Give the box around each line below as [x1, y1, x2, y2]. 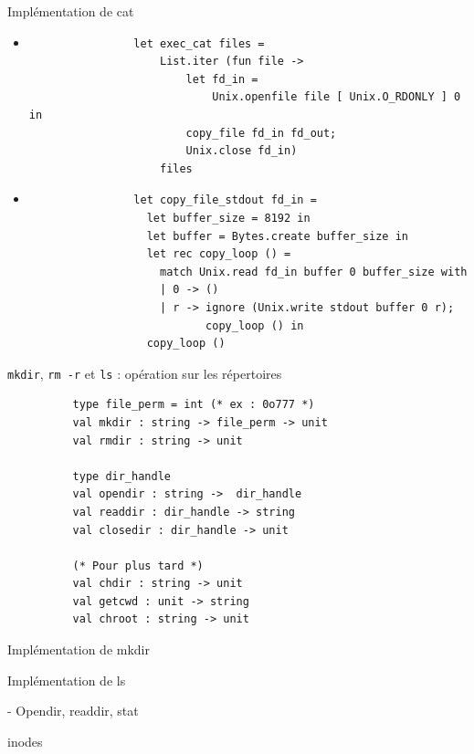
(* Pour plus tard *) [72, 559, 204, 572]
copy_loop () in [205, 319, 304, 332]
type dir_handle [72, 469, 171, 483]
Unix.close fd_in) [185, 144, 298, 158]
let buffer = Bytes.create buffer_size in [146, 229, 409, 243]
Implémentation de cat [7, 2, 134, 20]
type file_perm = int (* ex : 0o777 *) [72, 398, 315, 412]
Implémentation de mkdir [7, 640, 150, 659]
